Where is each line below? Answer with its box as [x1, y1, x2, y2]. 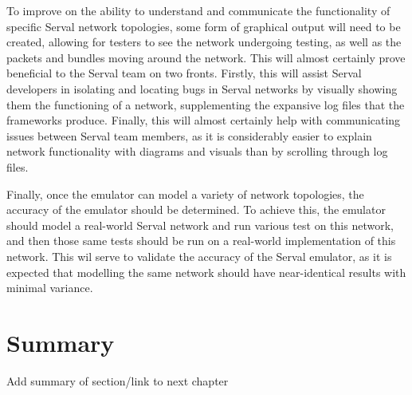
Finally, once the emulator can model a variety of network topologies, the [6, 185, 364, 202]
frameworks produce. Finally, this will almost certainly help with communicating [6, 112, 401, 128]
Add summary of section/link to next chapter [6, 372, 229, 389]
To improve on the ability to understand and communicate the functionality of [6, 2, 390, 18]
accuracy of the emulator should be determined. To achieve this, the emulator [6, 201, 386, 218]
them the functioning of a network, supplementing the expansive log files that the [6, 96, 405, 113]
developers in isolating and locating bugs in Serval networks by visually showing [6, 80, 398, 97]
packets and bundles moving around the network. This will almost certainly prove [6, 49, 406, 65]
